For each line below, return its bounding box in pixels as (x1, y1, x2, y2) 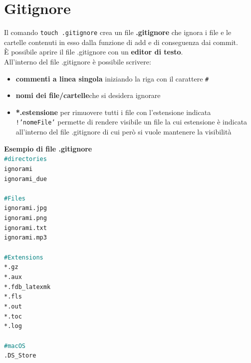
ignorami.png (4, 214, 47, 222)
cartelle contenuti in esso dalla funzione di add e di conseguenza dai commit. (4, 36, 238, 47)
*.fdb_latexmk (4, 283, 51, 290)
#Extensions (4, 253, 43, 261)
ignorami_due (4, 175, 47, 182)
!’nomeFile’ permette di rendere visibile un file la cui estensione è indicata (15, 116, 248, 127)
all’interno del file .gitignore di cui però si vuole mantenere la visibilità (15, 126, 232, 137)
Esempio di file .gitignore (4, 143, 92, 153)
